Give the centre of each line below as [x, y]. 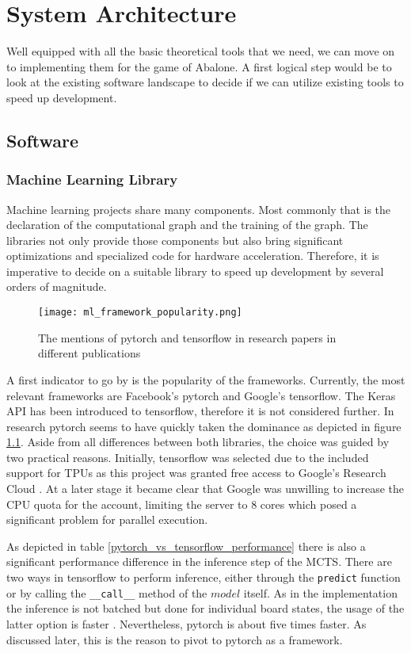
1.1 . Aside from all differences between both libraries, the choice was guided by [198, 442]
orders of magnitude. [57, 286]
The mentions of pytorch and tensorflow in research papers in [187, 337]
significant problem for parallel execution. [107, 519]
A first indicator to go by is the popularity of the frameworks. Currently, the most [206, 379]
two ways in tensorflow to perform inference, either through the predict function [204, 577]
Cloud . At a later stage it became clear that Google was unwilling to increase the [205, 489]
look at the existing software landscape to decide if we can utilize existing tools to [205, 82]
